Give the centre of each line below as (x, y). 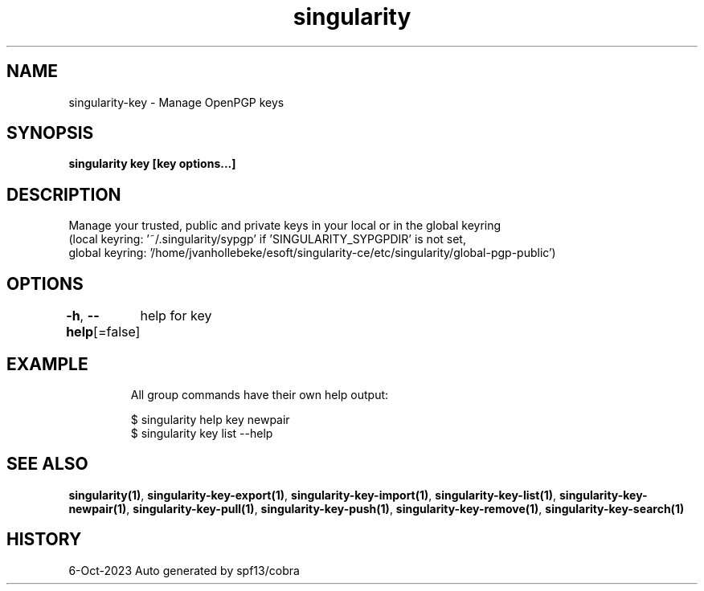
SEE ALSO (47, 464)
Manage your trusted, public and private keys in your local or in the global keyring (285, 226)
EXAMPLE (47, 364)
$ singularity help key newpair (210, 419)
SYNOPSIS (50, 133)
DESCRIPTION (64, 194)
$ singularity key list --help (202, 433)
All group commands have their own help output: (260, 394)
